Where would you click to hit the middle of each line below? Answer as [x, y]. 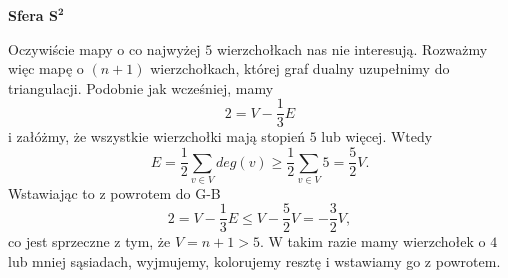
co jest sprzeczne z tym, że [89, 241]
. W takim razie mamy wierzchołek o [372, 241]
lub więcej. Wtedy [377, 136]
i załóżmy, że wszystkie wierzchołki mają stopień [157, 136]
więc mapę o [46, 68]
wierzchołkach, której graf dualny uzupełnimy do [300, 68]
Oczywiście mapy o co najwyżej [104, 48]
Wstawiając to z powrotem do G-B [114, 192]
